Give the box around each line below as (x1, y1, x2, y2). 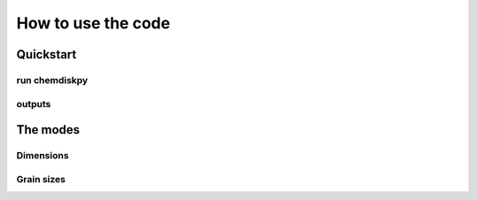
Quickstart (16, 47, 77, 62)
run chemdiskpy (16, 73, 89, 86)
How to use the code (16, 13, 171, 33)
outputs (16, 97, 51, 110)
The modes (16, 122, 81, 137)
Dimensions (16, 150, 70, 162)
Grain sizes (16, 173, 66, 185)
